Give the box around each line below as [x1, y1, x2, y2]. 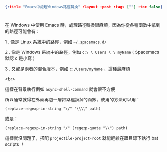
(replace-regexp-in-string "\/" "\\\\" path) [5, 106, 101, 111]
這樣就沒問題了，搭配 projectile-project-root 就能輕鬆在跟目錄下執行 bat [5, 135, 158, 141]
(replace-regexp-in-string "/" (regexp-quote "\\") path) [5, 126, 128, 131]
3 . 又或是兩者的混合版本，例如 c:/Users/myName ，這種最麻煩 [5, 66, 130, 72]
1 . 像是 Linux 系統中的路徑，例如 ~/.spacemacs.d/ [5, 39, 107, 45]
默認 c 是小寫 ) [5, 55, 35, 61]
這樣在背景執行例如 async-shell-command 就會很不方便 [5, 86, 115, 92]
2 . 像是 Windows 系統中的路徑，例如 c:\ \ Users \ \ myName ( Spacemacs [5, 50, 159, 55]
